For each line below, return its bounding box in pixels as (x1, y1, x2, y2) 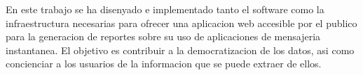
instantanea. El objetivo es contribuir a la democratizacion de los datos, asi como (6, 42, 355, 57)
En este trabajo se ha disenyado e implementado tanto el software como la (6, 2, 324, 16)
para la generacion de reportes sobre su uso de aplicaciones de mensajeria (6, 29, 321, 44)
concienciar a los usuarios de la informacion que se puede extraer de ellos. (6, 56, 322, 71)
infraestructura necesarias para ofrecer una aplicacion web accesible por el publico (6, 15, 357, 30)
